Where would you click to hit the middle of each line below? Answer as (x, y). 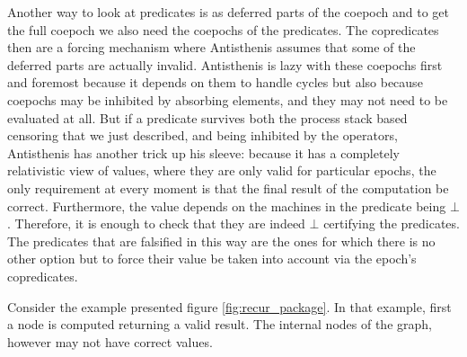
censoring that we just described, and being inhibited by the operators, (203, 135)
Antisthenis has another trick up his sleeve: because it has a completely (203, 152)
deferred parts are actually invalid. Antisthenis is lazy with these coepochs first (225, 64)
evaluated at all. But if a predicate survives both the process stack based (207, 117)
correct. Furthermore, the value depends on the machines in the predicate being (227, 205)
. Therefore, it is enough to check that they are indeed (156, 223)
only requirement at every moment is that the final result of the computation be (228, 187)
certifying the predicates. (392, 223)
